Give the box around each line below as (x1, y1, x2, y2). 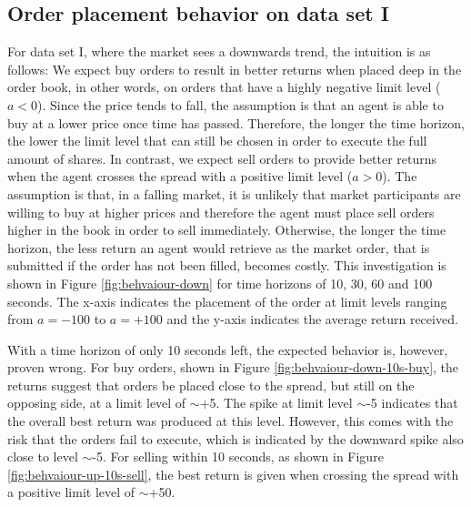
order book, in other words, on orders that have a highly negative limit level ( (7, 77, 441, 96)
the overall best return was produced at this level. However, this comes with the (7, 411, 454, 431)
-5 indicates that (366, 393, 458, 412)
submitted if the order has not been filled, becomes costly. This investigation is (7, 256, 446, 275)
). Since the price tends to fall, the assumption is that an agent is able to (37, 95, 444, 114)
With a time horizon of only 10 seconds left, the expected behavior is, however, (7, 340, 448, 359)
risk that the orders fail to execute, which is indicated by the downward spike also (7, 429, 464, 448)
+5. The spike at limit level (199, 393, 353, 412)
